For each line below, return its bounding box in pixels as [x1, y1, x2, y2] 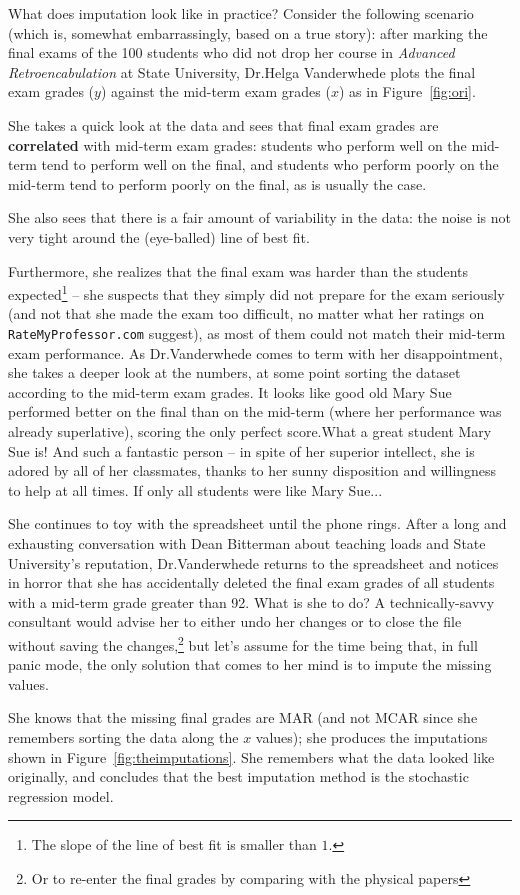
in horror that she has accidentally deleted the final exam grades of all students [8, 572, 495, 593]
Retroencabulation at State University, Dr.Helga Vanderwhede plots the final [8, 61, 476, 82]
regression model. [8, 785, 114, 806]
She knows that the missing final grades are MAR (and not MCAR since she [8, 707, 478, 728]
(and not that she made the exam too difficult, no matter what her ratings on [8, 303, 485, 324]
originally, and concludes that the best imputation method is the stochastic [8, 766, 469, 787]
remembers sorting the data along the [8, 726, 239, 747]
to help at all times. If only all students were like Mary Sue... [8, 479, 383, 500]
